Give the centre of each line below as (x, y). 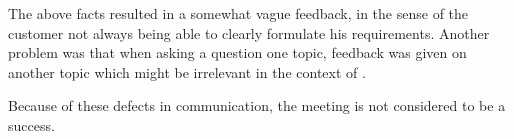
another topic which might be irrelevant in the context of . (187, 71)
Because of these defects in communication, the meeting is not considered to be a (257, 105)
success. (31, 124)
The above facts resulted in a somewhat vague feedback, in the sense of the (238, 13)
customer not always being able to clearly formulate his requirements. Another (249, 32)
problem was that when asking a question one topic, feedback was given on (237, 52)
